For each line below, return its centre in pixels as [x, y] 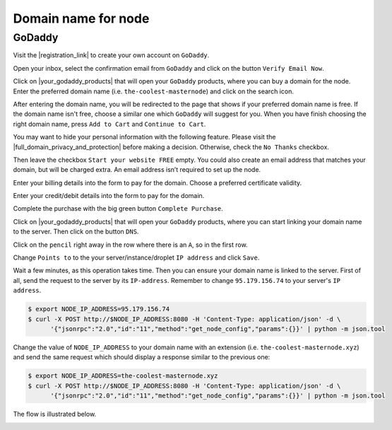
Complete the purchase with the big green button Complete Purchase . [118, 209]
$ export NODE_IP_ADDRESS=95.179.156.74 [99, 309]
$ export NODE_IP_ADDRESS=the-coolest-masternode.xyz [123, 376]
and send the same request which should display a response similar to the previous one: [142, 357]
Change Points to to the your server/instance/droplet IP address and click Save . [136, 257]
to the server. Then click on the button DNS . [76, 232]
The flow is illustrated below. [55, 414]
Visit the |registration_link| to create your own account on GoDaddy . [111, 55]
